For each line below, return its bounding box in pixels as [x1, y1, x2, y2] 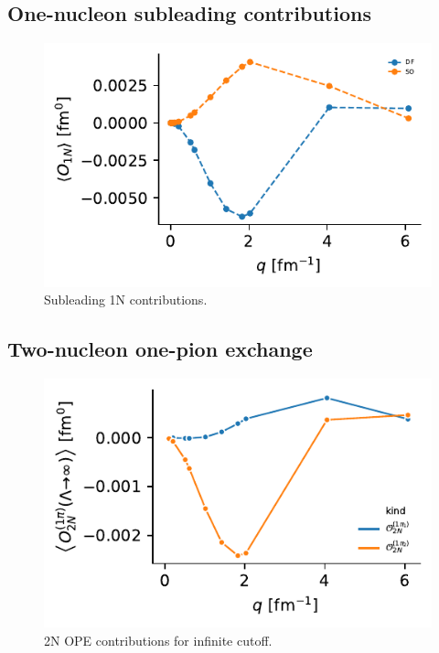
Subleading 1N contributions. [44, 290, 208, 309]
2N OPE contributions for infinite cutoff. [44, 631, 273, 650]
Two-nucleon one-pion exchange [7, 335, 313, 363]
